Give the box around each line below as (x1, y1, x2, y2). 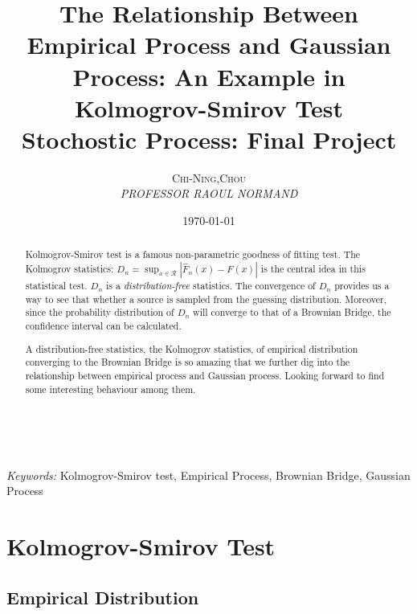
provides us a (334, 279, 390, 293)
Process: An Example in (72, 59, 345, 92)
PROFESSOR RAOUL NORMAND (120, 185, 298, 202)
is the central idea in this (260, 262, 366, 276)
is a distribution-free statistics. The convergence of (106, 279, 316, 293)
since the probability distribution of (25, 305, 174, 319)
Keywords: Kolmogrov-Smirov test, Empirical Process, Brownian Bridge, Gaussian (6, 466, 411, 483)
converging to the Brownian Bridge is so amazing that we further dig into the (25, 355, 350, 369)
